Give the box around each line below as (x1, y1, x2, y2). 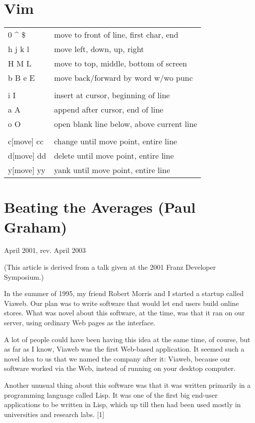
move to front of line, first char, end (54, 29, 179, 41)
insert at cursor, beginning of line (54, 89, 170, 101)
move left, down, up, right (54, 43, 144, 55)
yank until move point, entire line (54, 164, 170, 176)
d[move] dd (8, 150, 46, 162)
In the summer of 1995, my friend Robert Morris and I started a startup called (4, 288, 244, 299)
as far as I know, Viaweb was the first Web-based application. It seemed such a (4, 344, 245, 354)
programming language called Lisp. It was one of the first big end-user (4, 389, 218, 400)
